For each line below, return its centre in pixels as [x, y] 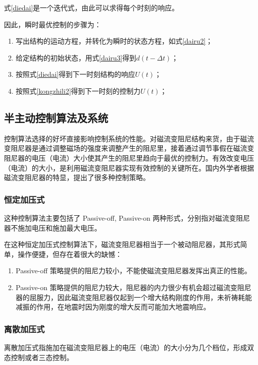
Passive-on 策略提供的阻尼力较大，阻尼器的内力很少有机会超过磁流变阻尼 [133, 287]
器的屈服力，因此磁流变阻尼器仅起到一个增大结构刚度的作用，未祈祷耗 [130, 297]
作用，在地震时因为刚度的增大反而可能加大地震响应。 [123, 307]
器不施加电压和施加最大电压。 [53, 227]
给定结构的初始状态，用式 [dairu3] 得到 [76, 57]
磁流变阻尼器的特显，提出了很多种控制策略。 [77, 177]
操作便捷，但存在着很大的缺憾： [70, 254]
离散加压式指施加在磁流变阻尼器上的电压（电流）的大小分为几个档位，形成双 [129, 347]
